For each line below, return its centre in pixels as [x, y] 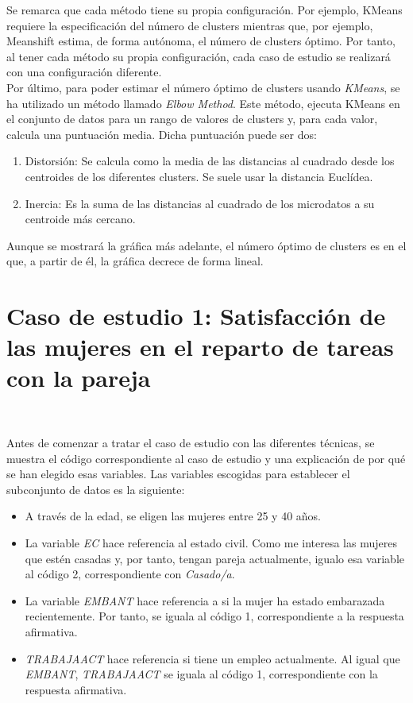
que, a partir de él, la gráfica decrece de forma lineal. [135, 261]
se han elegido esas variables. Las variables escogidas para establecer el [178, 474]
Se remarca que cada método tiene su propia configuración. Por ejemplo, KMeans [205, 10]
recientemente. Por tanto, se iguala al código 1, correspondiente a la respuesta [214, 616]
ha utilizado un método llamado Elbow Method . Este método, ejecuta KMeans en [203, 103]
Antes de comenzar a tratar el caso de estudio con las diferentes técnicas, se [191, 442]
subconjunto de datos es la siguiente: [96, 489]
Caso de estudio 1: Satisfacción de [196, 316]
